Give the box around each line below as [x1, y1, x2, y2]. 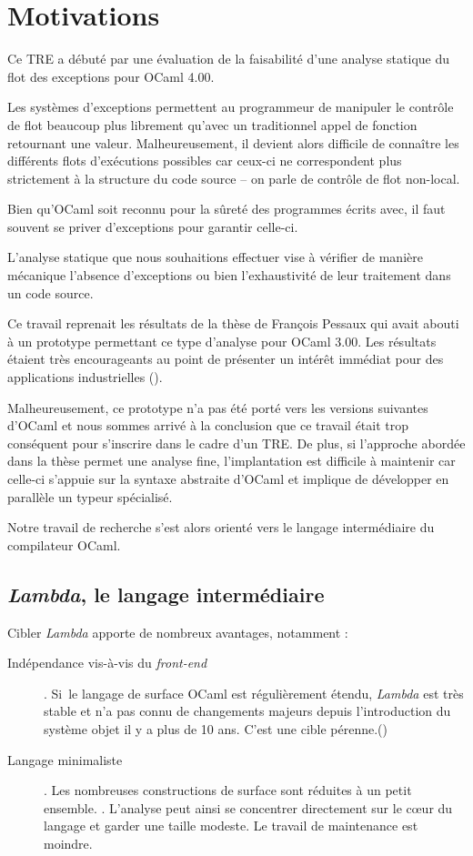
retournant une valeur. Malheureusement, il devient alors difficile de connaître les [7, 133, 459, 152]
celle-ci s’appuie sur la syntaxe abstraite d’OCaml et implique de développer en [7, 469, 449, 488]
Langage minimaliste [7, 750, 123, 769]
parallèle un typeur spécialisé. [7, 487, 173, 506]
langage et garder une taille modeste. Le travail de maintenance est [44, 816, 418, 835]
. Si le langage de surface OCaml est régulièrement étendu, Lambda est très [44, 683, 464, 702]
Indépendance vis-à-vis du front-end [7, 653, 207, 672]
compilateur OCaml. [7, 535, 121, 554]
